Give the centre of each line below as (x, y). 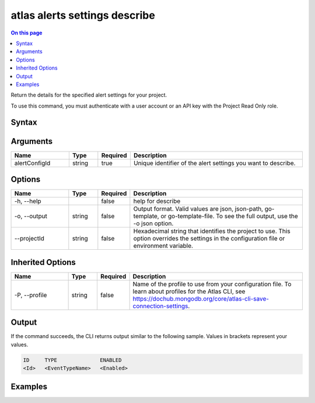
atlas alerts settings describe (83, 15)
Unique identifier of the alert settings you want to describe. (214, 163)
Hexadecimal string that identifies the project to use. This (212, 231)
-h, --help (28, 201)
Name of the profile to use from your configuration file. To (212, 284)
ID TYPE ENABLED (72, 360)
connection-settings (160, 306)
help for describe (157, 201)
